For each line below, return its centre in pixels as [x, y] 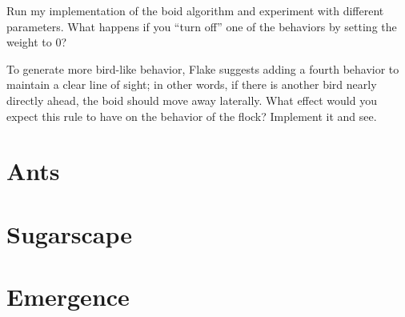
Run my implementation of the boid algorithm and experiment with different [195, 10]
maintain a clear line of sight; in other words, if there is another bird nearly [192, 84]
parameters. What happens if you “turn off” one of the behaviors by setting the [202, 26]
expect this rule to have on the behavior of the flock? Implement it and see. [192, 116]
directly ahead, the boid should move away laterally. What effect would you [192, 100]
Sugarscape [70, 233]
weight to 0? [37, 42]
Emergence [68, 297]
